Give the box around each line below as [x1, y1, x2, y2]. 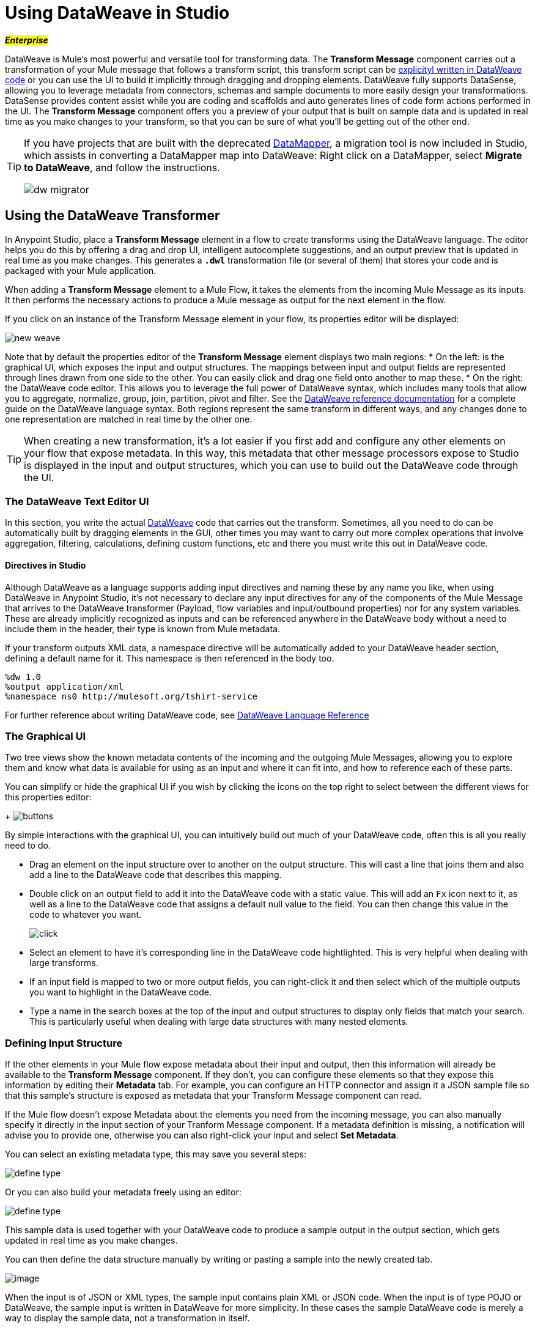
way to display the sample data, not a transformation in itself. [5, 1313, 250, 1324]
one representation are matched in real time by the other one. [5, 413, 253, 424]
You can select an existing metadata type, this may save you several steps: [5, 1149, 306, 1160]
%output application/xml [5, 681, 124, 692]
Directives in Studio [5, 559, 86, 570]
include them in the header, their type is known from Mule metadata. [5, 623, 280, 634]
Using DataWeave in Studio [5, 2, 230, 23]
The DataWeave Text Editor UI [5, 495, 149, 507]
